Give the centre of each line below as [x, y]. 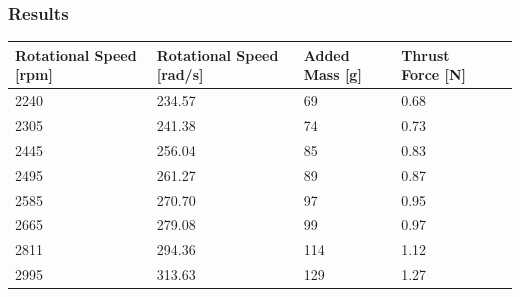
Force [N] [434, 74]
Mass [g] [332, 74]
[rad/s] [180, 74]
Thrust [425, 54]
